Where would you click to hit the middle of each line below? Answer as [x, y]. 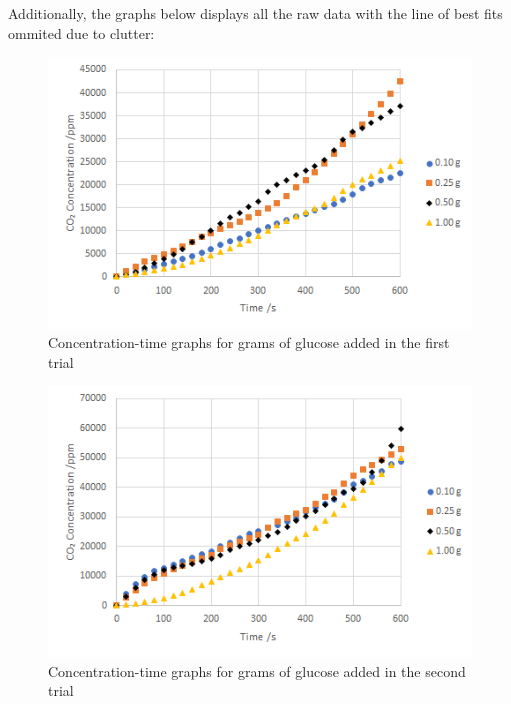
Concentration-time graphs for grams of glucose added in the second [257, 670]
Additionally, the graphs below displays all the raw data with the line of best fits [255, 13]
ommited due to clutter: [81, 32]
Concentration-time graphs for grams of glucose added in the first [249, 342]
